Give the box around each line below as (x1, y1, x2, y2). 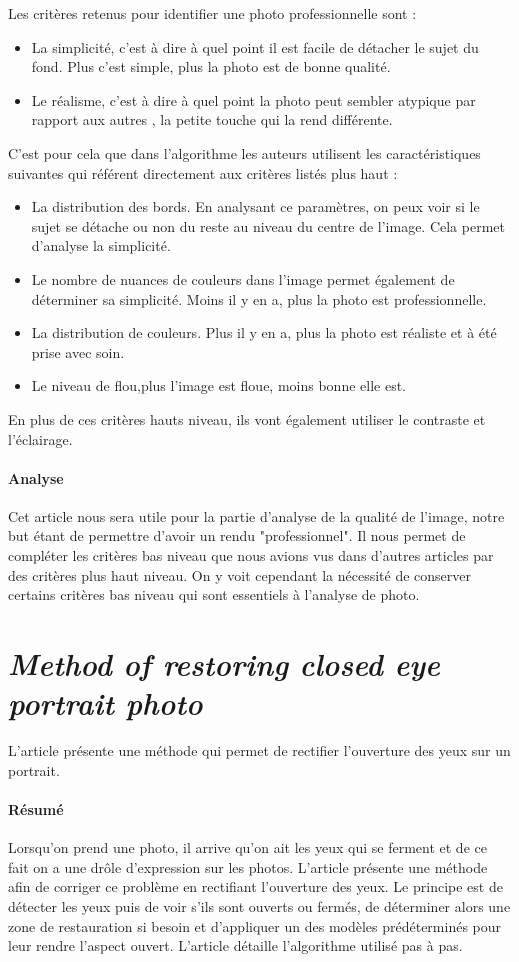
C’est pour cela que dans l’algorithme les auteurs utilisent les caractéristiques (8, 142, 481, 163)
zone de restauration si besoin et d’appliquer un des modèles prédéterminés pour (8, 915, 502, 936)
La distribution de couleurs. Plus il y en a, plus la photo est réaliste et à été (31, 322, 497, 343)
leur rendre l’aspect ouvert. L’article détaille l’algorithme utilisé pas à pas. (8, 935, 463, 956)
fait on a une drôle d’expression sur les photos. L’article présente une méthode (8, 856, 488, 877)
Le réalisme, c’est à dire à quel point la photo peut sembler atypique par (31, 89, 476, 110)
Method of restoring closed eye (8, 643, 440, 685)
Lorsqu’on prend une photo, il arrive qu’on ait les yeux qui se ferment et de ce (8, 837, 487, 858)
